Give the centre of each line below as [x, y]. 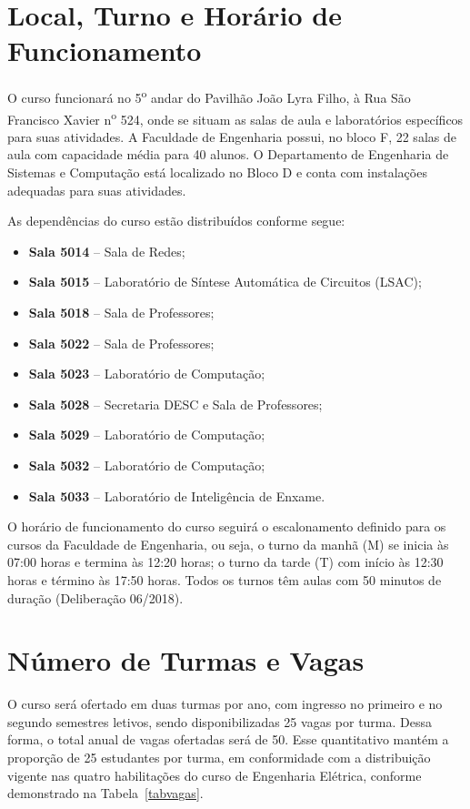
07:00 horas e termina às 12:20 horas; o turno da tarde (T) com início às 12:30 [225, 562]
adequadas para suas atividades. [97, 190]
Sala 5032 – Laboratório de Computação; [147, 465]
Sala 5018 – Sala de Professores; [121, 312]
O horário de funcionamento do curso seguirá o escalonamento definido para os [227, 526]
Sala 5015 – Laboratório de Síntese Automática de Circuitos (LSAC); [225, 282]
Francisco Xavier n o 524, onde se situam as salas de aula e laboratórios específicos [235, 117]
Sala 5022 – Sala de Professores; [121, 343]
